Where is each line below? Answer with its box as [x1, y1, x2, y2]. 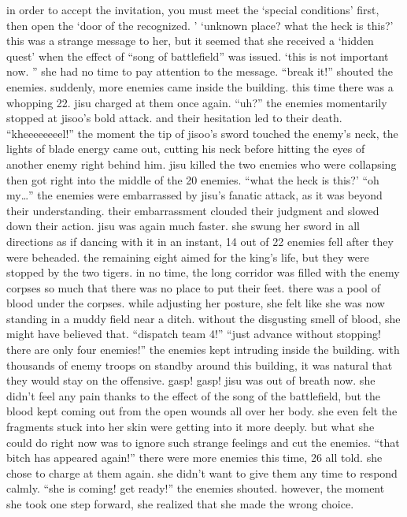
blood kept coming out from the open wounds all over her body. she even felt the [6, 403, 398, 419]
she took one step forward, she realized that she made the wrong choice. [6, 496, 354, 511]
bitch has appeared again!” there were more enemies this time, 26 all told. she [6, 449, 383, 466]
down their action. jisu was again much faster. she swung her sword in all [6, 218, 360, 234]
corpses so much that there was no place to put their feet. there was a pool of [6, 279, 380, 296]
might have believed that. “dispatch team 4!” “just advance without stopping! [6, 325, 381, 342]
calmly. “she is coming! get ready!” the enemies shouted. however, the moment [6, 480, 385, 497]
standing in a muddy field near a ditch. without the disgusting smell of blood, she [6, 310, 401, 326]
